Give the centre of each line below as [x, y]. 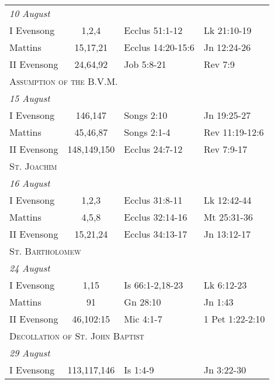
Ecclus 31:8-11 [153, 200]
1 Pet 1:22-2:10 [234, 319]
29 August [30, 353]
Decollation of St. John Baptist [77, 336]
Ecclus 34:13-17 [156, 234]
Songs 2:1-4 [147, 132]
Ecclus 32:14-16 [156, 217]
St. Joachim [33, 166]
